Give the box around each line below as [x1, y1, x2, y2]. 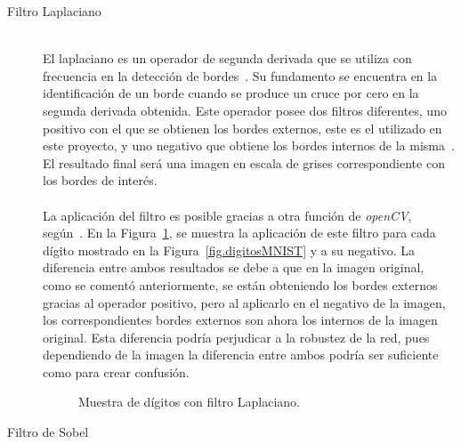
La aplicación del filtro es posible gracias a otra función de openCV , [43, 206, 412, 224]
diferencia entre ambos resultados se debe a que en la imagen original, [43, 258, 425, 277]
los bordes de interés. [43, 171, 158, 190]
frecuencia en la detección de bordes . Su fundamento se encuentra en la [43, 66, 438, 85]
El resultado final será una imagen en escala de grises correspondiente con [43, 153, 445, 172]
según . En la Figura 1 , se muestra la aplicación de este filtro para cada [43, 223, 436, 242]
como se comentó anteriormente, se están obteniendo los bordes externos [43, 275, 438, 294]
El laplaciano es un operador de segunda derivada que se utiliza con [43, 49, 412, 68]
